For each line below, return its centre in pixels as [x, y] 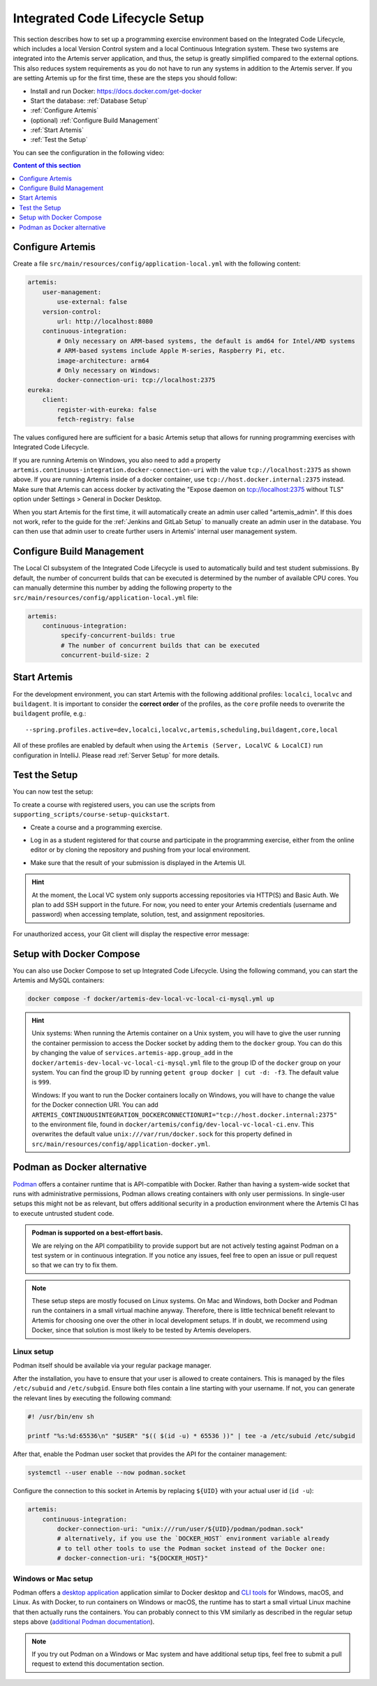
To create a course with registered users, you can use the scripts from [114, 804]
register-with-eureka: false [107, 409]
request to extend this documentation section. [98, 1664]
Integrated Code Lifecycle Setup [109, 18]
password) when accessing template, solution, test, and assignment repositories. [148, 915]
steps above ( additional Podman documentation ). [84, 1622]
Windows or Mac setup [53, 1578]
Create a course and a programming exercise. [96, 827]
